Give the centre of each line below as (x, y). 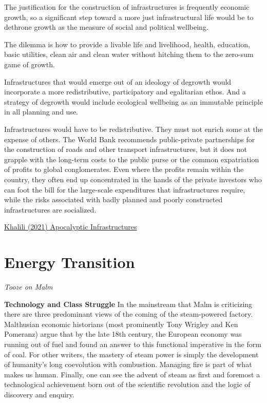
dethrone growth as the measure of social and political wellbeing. (106, 27)
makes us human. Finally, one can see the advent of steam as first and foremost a (132, 374)
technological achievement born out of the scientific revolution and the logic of (127, 384)
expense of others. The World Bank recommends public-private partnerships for (130, 139)
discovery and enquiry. (39, 394)
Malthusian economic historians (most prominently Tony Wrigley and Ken (121, 324)
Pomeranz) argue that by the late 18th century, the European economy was (123, 334)
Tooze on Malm (28, 286)
